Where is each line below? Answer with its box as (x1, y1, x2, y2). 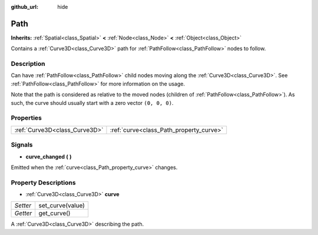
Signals (11, 141, 33, 149)
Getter (14, 209, 32, 217)
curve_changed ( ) (25, 153, 72, 160)
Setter (14, 201, 32, 210)
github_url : (11, 4, 38, 10)
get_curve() (38, 209, 71, 217)
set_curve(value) (38, 201, 85, 210)
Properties (11, 114, 42, 122)
